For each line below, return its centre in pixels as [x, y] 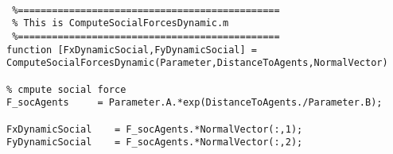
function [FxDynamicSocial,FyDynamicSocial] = [132, 50]
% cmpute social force [66, 89]
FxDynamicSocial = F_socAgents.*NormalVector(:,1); [155, 129]
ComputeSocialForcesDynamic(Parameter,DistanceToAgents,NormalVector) [197, 63]
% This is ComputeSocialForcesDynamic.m [121, 23]
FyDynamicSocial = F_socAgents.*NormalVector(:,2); [155, 142]
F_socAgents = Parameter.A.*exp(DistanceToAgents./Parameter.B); [195, 103]
